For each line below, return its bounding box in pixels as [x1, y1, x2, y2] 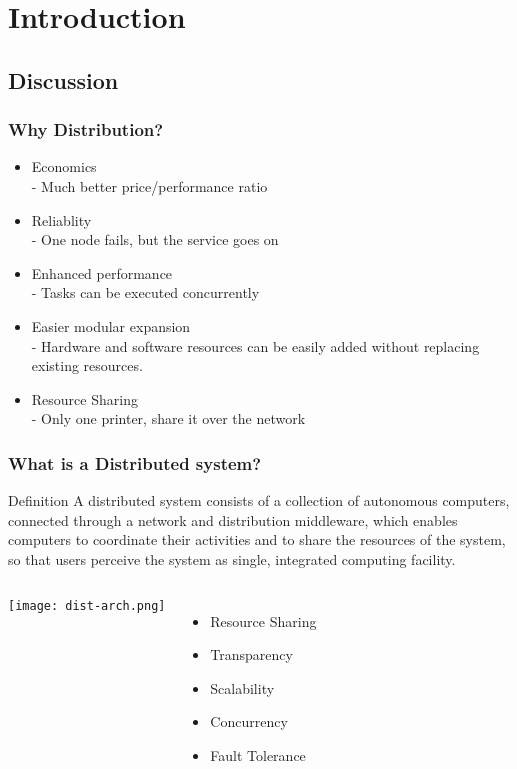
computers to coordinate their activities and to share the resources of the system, [8, 529, 506, 550]
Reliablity [31, 209, 92, 230]
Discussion [8, 64, 119, 95]
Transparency [210, 644, 293, 665]
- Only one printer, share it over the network [31, 408, 306, 429]
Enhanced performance [31, 262, 173, 283]
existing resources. [31, 355, 143, 376]
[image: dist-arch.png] [8, 598, 166, 613]
